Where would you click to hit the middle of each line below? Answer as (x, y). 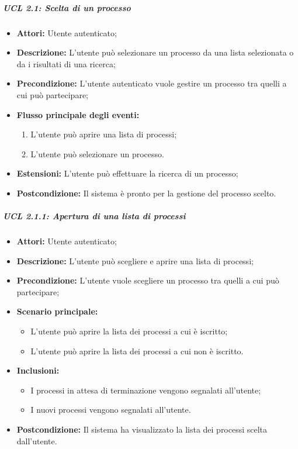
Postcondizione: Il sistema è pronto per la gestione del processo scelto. (146, 193)
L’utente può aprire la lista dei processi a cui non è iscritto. (137, 350)
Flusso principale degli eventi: (78, 114)
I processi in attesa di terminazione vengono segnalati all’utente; (146, 390)
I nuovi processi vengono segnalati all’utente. (111, 410)
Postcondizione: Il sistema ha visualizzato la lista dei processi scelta (142, 429)
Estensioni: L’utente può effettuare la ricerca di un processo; (127, 173)
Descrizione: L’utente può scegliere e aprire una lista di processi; (135, 260)
